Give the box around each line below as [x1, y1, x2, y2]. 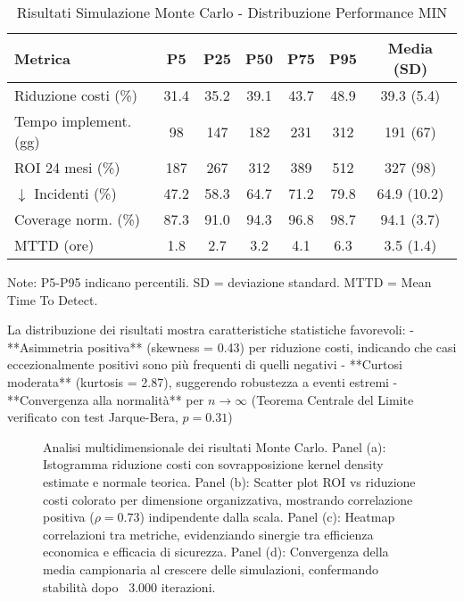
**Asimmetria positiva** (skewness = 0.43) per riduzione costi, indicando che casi [7, 337, 457, 356]
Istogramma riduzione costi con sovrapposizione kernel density [43, 455, 384, 474]
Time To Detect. [7, 290, 98, 309]
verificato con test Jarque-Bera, [7, 408, 178, 426]
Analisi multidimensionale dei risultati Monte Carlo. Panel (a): [43, 437, 386, 456]
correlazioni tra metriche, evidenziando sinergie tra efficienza [43, 524, 374, 543]
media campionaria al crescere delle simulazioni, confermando [43, 559, 378, 578]
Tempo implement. [14, 111, 132, 131]
